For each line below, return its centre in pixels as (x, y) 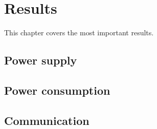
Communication (47, 120)
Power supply (41, 60)
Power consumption (57, 90)
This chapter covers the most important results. (79, 33)
